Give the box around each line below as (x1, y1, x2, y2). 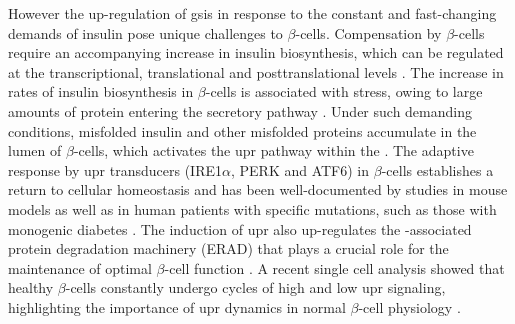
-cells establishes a (381, 159, 494, 180)
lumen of (8, 140, 62, 161)
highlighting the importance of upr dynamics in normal (8, 296, 346, 317)
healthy (8, 277, 54, 298)
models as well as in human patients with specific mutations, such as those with (8, 198, 497, 219)
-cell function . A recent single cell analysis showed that (164, 257, 505, 278)
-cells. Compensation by (295, 22, 442, 43)
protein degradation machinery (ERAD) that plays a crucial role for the (8, 238, 449, 259)
